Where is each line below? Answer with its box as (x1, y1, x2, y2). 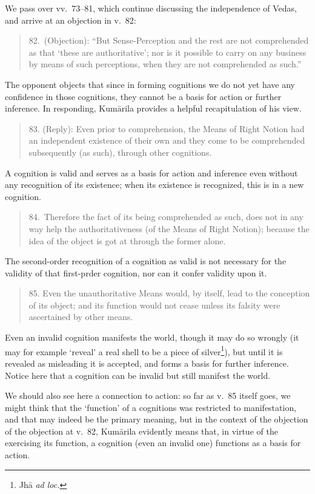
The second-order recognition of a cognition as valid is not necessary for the (5, 255, 287, 267)
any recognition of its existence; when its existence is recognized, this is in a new (5, 178, 304, 191)
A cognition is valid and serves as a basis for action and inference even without (5, 166, 298, 179)
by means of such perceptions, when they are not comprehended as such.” (28, 58, 302, 70)
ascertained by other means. (28, 310, 133, 323)
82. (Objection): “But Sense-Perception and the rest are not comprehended (28, 34, 309, 47)
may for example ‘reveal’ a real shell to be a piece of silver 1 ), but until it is (5, 343, 283, 358)
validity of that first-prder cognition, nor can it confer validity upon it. (5, 266, 267, 279)
